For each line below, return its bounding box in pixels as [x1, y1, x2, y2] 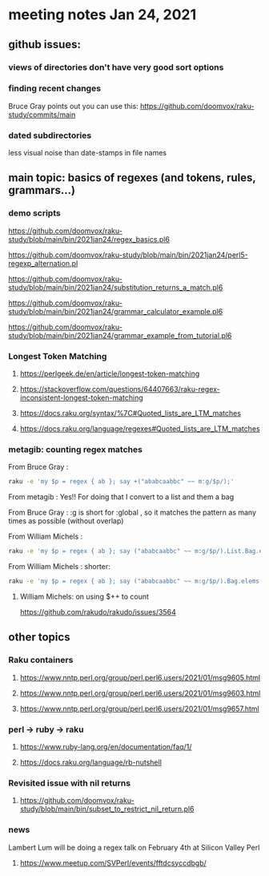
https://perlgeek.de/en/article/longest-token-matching [19, 369, 200, 378]
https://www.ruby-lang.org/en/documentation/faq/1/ [19, 741, 192, 751]
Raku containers [8, 655, 74, 666]
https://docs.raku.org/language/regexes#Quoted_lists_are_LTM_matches [19, 424, 260, 434]
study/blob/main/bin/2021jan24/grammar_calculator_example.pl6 [8, 306, 223, 316]
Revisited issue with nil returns [8, 777, 130, 789]
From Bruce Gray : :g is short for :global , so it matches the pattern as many [8, 507, 257, 518]
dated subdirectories [8, 130, 92, 141]
